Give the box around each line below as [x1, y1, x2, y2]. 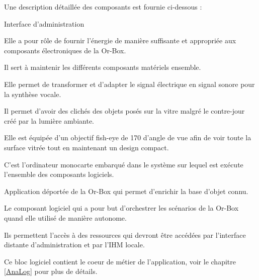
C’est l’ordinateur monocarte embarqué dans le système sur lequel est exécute [4, 159, 243, 169]
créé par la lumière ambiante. [4, 115, 94, 126]
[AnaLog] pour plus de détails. [4, 266, 98, 276]
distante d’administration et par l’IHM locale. [4, 239, 145, 250]
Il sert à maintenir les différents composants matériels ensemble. [4, 62, 201, 72]
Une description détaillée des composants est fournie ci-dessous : [4, 2, 202, 12]
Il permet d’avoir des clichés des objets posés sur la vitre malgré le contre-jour [4, 106, 245, 116]
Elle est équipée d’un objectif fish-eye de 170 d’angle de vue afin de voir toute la [4, 132, 251, 143]
